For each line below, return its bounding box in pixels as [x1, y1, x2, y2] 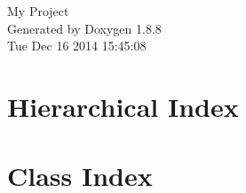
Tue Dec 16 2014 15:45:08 [7, 36, 147, 55]
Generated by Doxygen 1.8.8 [7, 19, 162, 37]
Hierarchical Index [7, 88, 239, 124]
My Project [7, 2, 69, 19]
